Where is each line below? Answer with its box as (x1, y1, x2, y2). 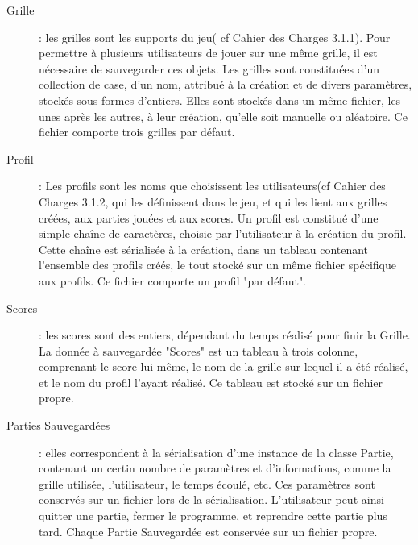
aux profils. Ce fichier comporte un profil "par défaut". (39, 272, 307, 289)
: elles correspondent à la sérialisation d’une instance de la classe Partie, (39, 443, 394, 460)
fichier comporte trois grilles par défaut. (39, 123, 235, 140)
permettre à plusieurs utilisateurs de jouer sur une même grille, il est (39, 44, 378, 61)
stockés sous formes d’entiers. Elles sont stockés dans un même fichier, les (39, 91, 401, 108)
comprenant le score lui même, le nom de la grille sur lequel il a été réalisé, (39, 358, 408, 375)
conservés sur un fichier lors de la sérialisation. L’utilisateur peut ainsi (39, 491, 384, 508)
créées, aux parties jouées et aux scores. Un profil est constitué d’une (39, 209, 379, 226)
